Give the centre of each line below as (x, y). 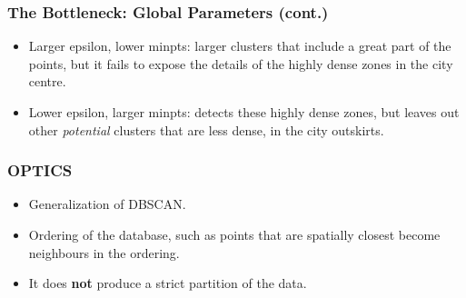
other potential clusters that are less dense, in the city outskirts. (206, 129)
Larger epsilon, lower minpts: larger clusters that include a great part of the (240, 46)
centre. (47, 81)
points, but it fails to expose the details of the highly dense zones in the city (241, 63)
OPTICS (40, 170)
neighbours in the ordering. (104, 252)
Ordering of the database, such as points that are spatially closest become (234, 234)
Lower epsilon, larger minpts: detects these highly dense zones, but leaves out (244, 112)
